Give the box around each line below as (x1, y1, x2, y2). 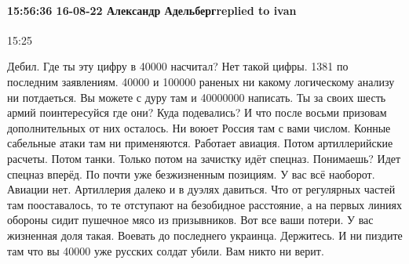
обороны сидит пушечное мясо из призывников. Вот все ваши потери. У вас (7, 212, 374, 228)
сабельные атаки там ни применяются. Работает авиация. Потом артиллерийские (7, 135, 393, 151)
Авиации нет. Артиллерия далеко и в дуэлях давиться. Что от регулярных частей (7, 181, 396, 197)
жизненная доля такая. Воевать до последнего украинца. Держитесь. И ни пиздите (7, 226, 403, 243)
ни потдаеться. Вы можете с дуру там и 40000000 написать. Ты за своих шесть (7, 89, 386, 105)
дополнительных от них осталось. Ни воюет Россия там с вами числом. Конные (7, 119, 391, 136)
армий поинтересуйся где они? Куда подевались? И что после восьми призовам (7, 104, 387, 121)
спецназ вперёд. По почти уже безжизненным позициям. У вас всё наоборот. (7, 165, 375, 182)
